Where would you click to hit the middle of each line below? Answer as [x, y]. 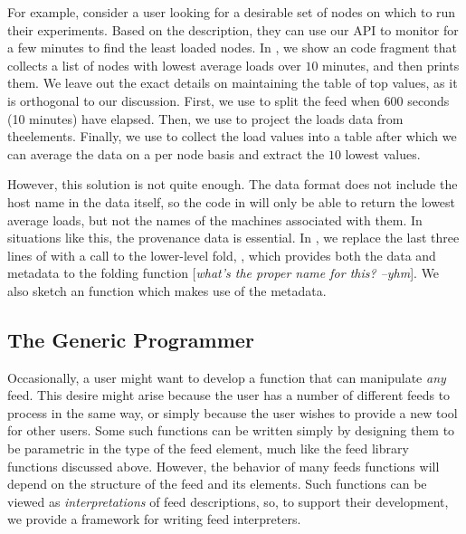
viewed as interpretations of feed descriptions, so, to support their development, [228, 501]
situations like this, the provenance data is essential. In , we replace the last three [233, 238]
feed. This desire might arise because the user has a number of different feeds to [229, 395]
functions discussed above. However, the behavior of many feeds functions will [223, 466]
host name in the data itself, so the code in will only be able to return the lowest [232, 201]
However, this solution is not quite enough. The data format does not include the [233, 184]
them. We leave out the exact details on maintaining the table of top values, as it [233, 83]
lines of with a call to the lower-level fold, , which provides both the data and [222, 255]
